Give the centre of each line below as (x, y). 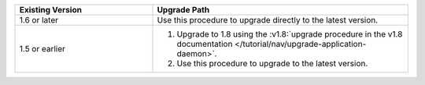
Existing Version (51, 10)
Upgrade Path (183, 10)
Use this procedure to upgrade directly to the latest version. (268, 20)
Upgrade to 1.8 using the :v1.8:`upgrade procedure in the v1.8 (290, 34)
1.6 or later (39, 20)
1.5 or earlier (42, 49)
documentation (205, 44)
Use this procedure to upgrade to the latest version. (272, 64)
